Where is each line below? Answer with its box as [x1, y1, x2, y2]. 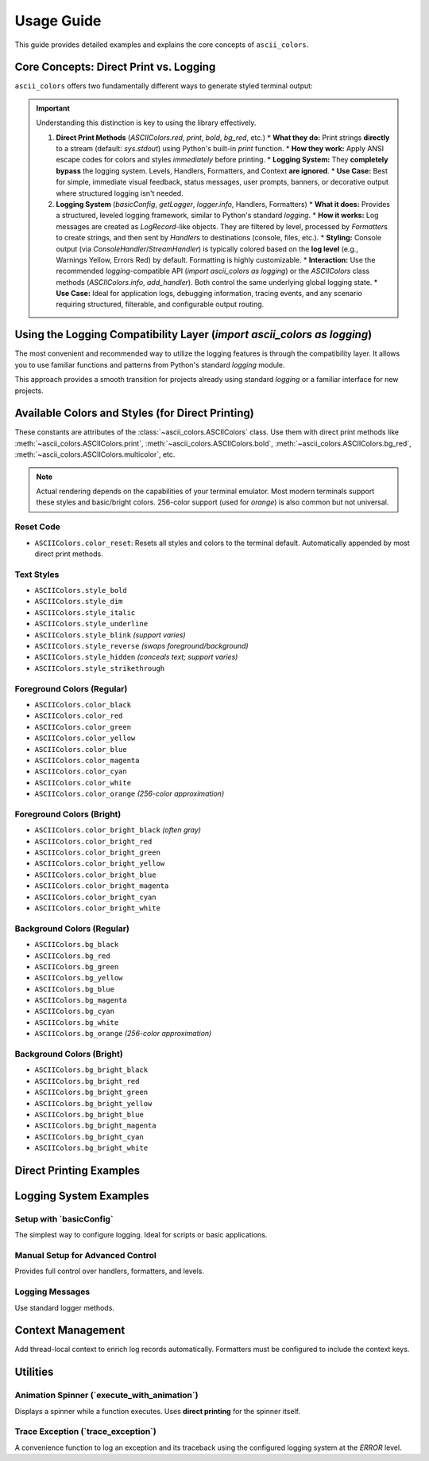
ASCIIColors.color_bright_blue [34, 870, 157, 879]
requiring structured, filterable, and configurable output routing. [56, 299, 265, 310]
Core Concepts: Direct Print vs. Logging [14, 60, 216, 74]
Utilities [14, 1366, 54, 1379]
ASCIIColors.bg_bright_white [34, 1143, 149, 1153]
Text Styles [14, 569, 60, 580]
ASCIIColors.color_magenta [34, 756, 140, 765]
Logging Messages [14, 1286, 91, 1297]
